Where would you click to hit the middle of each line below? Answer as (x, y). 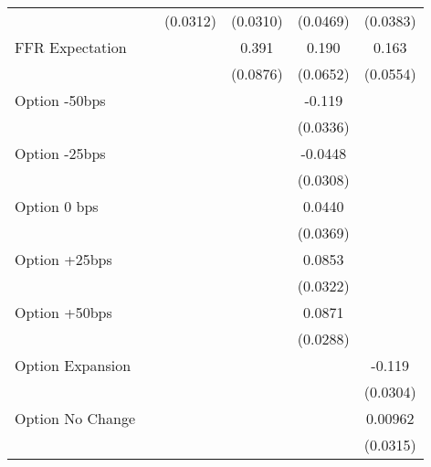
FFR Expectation (71, 47)
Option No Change (75, 418)
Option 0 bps (57, 206)
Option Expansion (73, 365)
